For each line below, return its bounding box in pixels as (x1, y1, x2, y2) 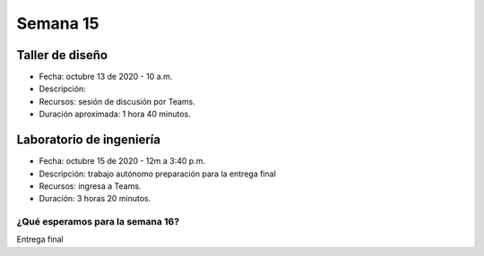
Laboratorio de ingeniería (16, 132, 161, 148)
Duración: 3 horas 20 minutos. (39, 193, 151, 204)
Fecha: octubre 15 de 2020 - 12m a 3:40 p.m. (39, 156, 206, 166)
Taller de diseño (16, 47, 108, 63)
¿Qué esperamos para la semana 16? (16, 216, 179, 228)
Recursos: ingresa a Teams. (39, 180, 142, 192)
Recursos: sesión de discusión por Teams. (39, 96, 196, 107)
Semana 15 (16, 13, 99, 33)
